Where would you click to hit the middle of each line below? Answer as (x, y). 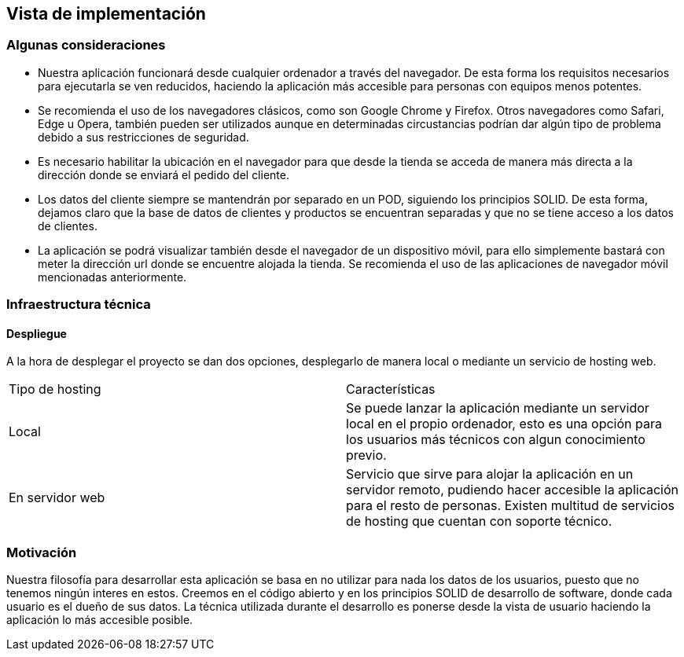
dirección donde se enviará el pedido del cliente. (164, 174)
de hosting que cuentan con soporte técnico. (479, 521)
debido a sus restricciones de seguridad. (143, 137)
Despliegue (37, 333)
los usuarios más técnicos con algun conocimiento (496, 440)
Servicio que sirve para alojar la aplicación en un (490, 474)
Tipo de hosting (55, 389)
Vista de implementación (106, 14)
